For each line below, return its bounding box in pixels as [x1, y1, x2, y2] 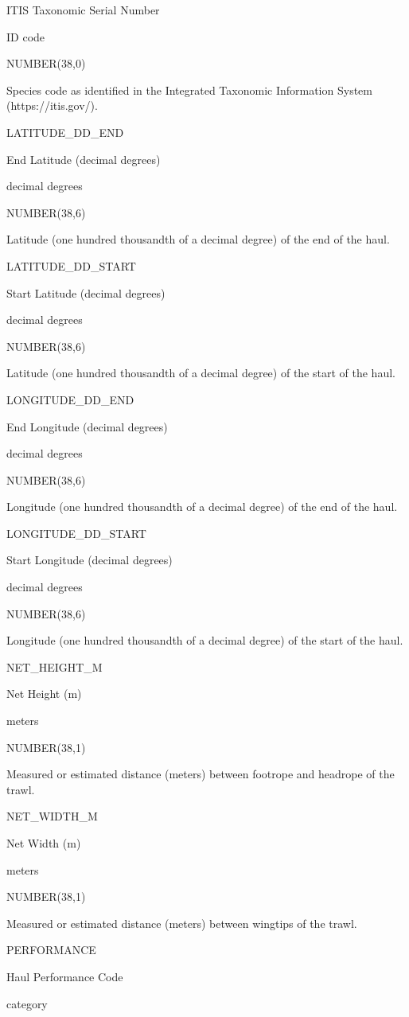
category [6, 995, 48, 1011]
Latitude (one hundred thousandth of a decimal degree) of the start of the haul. [6, 364, 395, 381]
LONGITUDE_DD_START [6, 524, 146, 541]
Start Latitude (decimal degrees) [6, 284, 166, 301]
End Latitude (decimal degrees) [6, 150, 161, 167]
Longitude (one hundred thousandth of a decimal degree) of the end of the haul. [6, 498, 398, 515]
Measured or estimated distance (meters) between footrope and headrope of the [6, 766, 395, 782]
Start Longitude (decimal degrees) [6, 551, 173, 568]
